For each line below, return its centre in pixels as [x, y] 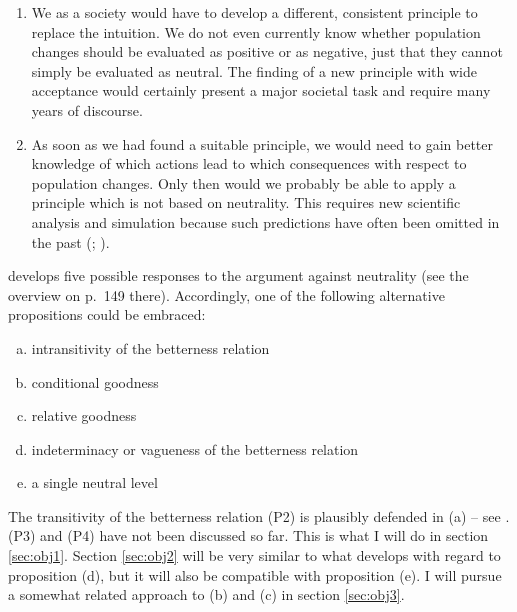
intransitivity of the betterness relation [150, 347]
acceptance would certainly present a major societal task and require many [261, 90]
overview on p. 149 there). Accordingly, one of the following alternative [226, 294]
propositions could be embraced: [107, 314]
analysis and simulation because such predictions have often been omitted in [265, 221]
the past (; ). [70, 241]
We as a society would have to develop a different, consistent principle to [254, 12]
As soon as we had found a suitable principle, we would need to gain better [262, 143]
